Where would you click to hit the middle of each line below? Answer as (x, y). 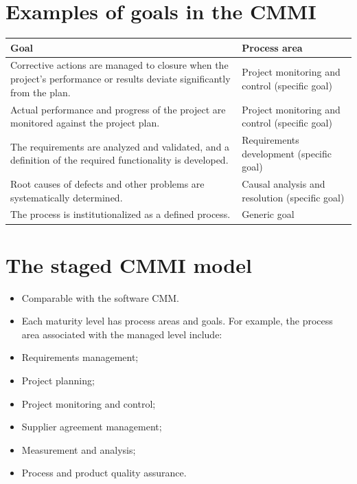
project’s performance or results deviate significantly (120, 79)
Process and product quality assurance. (104, 473)
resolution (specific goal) (293, 197)
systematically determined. (67, 197)
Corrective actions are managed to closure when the (119, 65)
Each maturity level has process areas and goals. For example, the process (177, 321)
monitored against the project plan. (85, 123)
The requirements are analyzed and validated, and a (120, 146)
